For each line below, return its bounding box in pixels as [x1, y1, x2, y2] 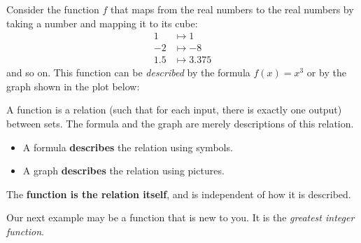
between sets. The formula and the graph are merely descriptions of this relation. [6, 116, 354, 131]
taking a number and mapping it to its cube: [6, 15, 198, 30]
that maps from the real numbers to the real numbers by [110, 2, 354, 16]
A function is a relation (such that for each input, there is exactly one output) [6, 102, 342, 117]
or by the [306, 65, 346, 80]
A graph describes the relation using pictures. [22, 163, 225, 178]
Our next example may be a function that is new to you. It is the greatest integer [6, 210, 355, 225]
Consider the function [6, 2, 99, 16]
